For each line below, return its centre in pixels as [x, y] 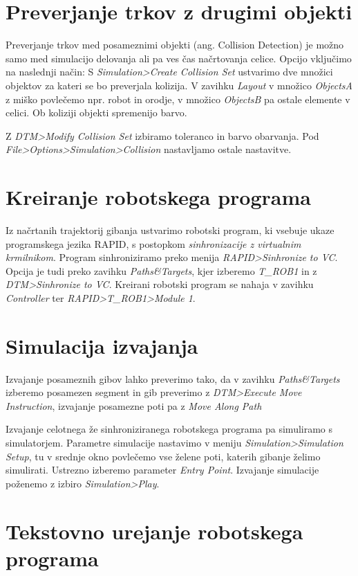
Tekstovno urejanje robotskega [154, 531]
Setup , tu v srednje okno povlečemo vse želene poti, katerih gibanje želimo [163, 456]
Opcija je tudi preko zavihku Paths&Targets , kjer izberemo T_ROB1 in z [161, 270]
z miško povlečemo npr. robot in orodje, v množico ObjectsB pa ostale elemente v [178, 99]
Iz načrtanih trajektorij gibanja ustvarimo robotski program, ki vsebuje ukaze [170, 230]
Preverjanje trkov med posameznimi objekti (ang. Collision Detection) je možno [175, 45]
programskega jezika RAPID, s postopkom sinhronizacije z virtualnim [153, 243]
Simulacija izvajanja [102, 345]
